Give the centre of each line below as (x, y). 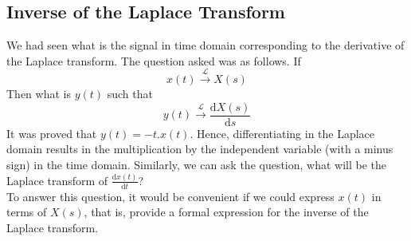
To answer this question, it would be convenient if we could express (170, 196)
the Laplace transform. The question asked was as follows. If (154, 60)
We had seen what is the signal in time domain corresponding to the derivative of (205, 45)
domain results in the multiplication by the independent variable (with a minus (200, 149)
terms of (27, 212)
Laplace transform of (57, 180)
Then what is (39, 94)
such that (130, 94)
